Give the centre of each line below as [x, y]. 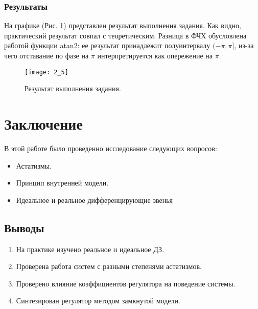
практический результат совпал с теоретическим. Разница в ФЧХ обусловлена [125, 35]
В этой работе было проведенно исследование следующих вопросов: [111, 148]
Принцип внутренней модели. [62, 183]
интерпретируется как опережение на [155, 55]
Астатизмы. [34, 165]
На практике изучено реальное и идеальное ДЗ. [90, 249]
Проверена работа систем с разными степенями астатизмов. [109, 266]
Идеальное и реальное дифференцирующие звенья [95, 200]
